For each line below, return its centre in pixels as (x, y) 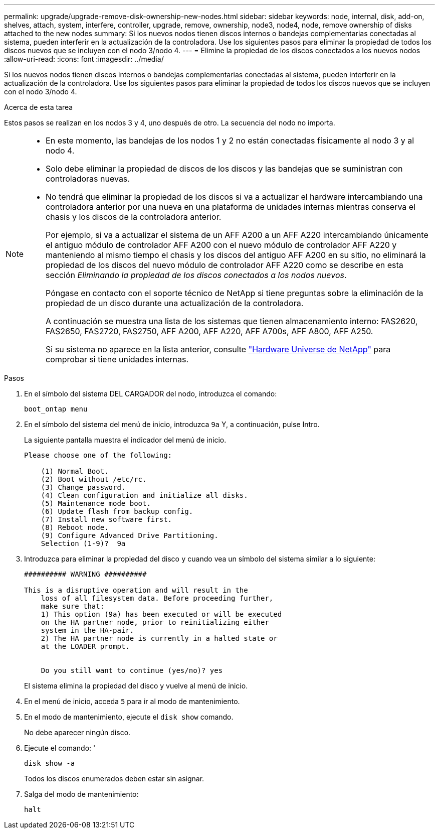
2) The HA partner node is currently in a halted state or (159, 638)
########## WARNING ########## (85, 574)
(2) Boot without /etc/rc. (94, 479)
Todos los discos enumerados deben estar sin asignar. (114, 779)
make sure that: (73, 606)
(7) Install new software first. (106, 519)
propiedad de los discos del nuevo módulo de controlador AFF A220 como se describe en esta (225, 265)
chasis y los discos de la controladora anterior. (134, 217)
